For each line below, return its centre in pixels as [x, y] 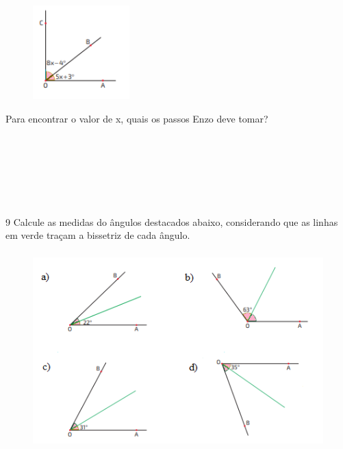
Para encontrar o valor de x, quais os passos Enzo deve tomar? [137, 118]
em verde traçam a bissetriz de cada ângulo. [98, 235]
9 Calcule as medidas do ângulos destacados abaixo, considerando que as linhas [172, 221]
